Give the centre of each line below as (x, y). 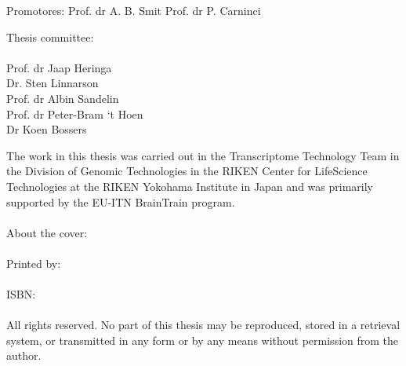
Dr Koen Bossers (47, 129)
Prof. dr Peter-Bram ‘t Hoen (75, 113)
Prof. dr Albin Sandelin (63, 98)
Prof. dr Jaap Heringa (59, 67)
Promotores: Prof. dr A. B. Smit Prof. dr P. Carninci (134, 10)
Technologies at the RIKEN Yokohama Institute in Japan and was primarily (190, 186)
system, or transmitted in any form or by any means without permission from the (203, 340)
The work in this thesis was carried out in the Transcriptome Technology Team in (203, 155)
